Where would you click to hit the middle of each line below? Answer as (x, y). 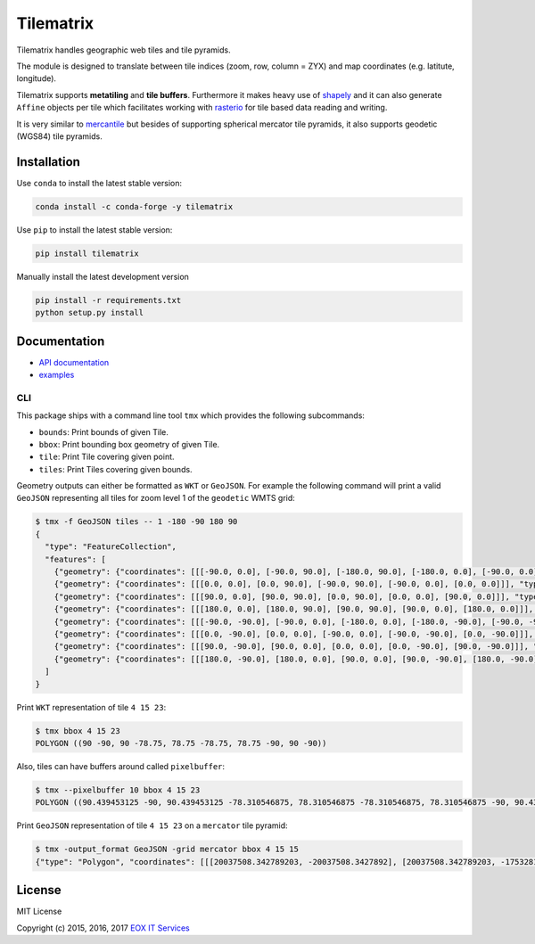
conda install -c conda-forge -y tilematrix (134, 206)
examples (57, 375)
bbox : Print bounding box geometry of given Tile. (129, 444)
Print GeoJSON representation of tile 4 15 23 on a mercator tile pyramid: (152, 825)
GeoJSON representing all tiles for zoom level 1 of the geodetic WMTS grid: (156, 498)
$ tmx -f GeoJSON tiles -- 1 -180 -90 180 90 (136, 522)
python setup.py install (90, 313)
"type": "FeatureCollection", (111, 547)
